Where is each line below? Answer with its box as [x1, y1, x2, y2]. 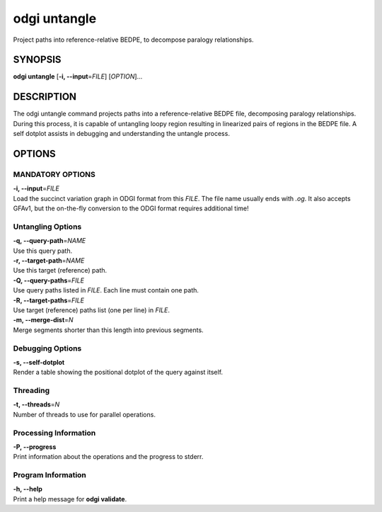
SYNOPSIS [13, 54, 62, 66]
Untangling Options [13, 222, 82, 232]
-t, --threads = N [13, 400, 60, 409]
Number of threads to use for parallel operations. [13, 410, 156, 419]
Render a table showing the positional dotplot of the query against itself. [13, 368, 223, 377]
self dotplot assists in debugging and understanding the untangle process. [13, 130, 230, 138]
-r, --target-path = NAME [13, 256, 85, 265]
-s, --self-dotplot [13, 358, 65, 366]
